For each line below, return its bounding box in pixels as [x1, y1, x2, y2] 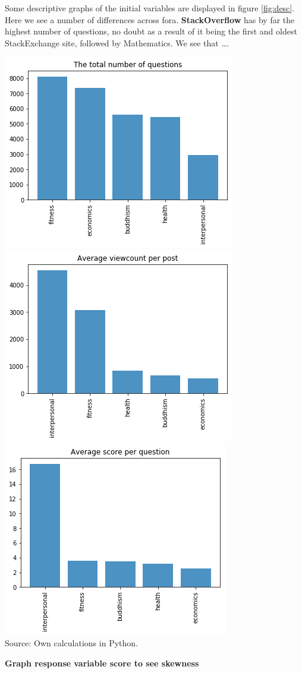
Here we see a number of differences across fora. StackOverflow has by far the [5, 13, 295, 26]
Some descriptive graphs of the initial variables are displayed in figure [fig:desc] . [5, 2, 295, 14]
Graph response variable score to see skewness [5, 656, 199, 669]
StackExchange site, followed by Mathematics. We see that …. [5, 36, 229, 49]
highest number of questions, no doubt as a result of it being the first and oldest [5, 25, 297, 37]
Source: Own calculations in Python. [5, 637, 138, 649]
